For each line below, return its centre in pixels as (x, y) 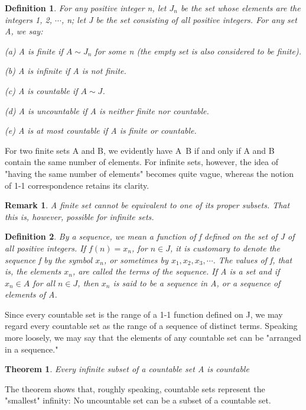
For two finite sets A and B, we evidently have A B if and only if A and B (140, 150)
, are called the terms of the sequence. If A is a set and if (176, 271)
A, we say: (24, 31)
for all (44, 283)
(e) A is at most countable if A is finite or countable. (101, 130)
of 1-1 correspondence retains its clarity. (77, 185)
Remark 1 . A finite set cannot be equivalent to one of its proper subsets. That (147, 205)
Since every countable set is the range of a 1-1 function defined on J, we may (144, 314)
